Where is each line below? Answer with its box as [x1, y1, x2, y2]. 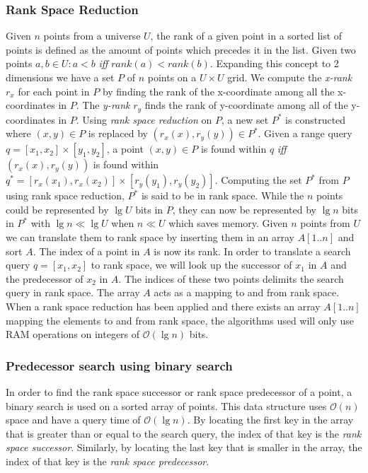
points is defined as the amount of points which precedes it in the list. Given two [6, 42, 356, 57]
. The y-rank [76, 98, 130, 112]
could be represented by [6, 202, 109, 216]
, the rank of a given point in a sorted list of [150, 28, 343, 43]
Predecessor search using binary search [6, 356, 233, 374]
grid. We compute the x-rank [227, 70, 352, 84]
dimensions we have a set [6, 70, 115, 84]
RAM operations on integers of [6, 327, 140, 341]
